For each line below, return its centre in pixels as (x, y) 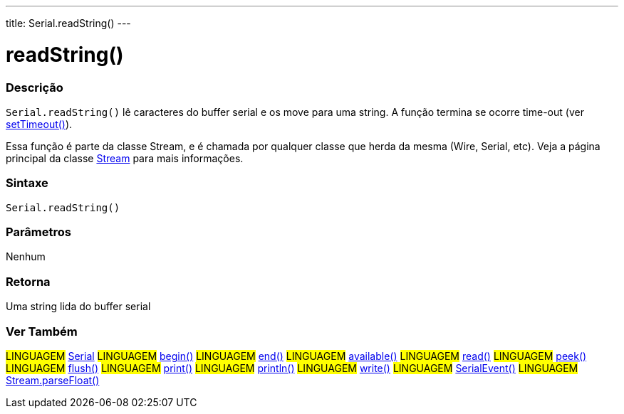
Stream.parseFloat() (53, 380)
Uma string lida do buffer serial (78, 307)
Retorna (28, 281)
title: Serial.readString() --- (68, 23)
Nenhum (26, 257)
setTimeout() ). (39, 124)
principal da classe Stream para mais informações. (125, 158)
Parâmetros (38, 232)
